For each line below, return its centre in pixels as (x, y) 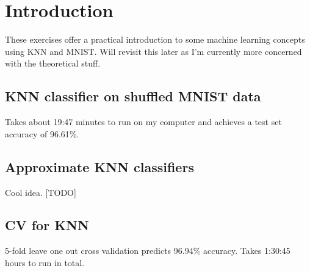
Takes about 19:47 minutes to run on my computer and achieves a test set (143, 122)
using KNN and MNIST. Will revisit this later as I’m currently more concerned (153, 51)
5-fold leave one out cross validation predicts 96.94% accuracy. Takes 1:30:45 (148, 251)
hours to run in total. (45, 262)
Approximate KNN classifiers (99, 166)
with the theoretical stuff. (53, 63)
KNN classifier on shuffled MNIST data (133, 96)
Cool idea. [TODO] (41, 192)
